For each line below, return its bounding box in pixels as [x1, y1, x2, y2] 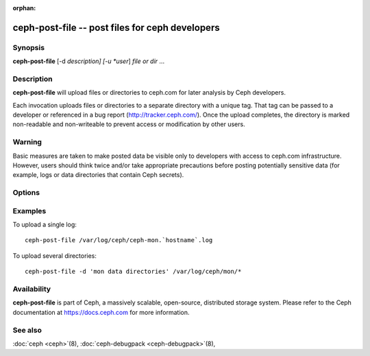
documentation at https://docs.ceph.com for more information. [12, 308, 190, 316]
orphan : [12, 4, 36, 12]
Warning [12, 137, 42, 147]
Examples [12, 206, 47, 215]
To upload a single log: [12, 220, 77, 229]
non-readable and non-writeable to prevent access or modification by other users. [12, 120, 246, 128]
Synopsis [12, 43, 45, 52]
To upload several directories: [12, 251, 97, 260]
